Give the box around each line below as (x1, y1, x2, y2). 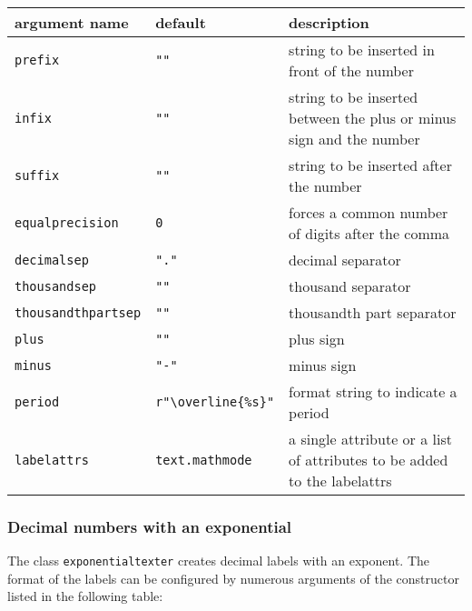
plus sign (289, 328, 345, 349)
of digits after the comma (289, 223, 450, 244)
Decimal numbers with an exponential (7, 515, 292, 537)
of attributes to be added (289, 449, 448, 470)
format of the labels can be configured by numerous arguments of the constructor (7, 568, 459, 587)
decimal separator (289, 249, 401, 270)
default (155, 12, 206, 33)
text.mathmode (155, 452, 252, 467)
